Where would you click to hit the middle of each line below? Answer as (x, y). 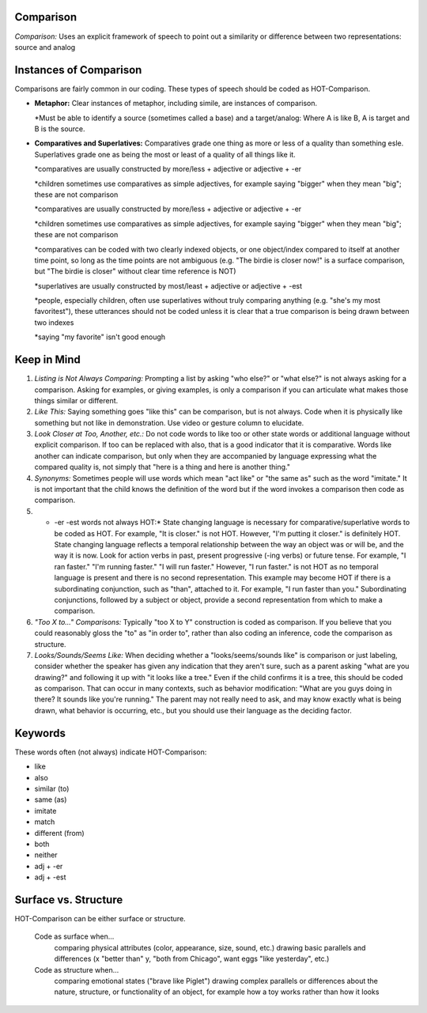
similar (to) (52, 788)
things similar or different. (76, 400)
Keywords (40, 733)
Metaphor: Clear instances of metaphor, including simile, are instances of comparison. (176, 104)
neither (46, 855)
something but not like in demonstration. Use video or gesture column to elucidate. (169, 422)
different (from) (59, 833)
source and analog (45, 47)
